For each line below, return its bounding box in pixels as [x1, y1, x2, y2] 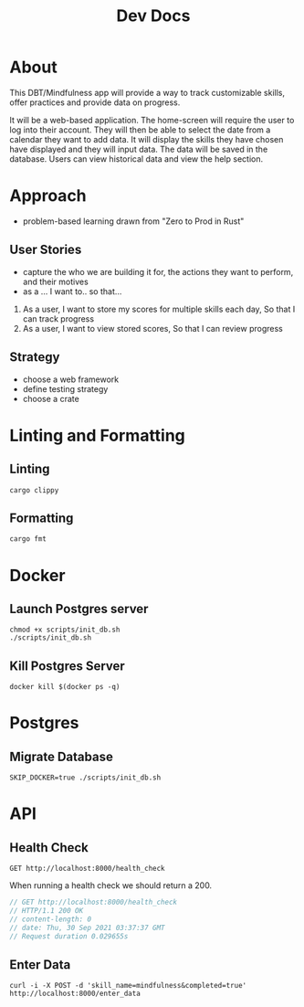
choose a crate [22, 393, 79, 404]
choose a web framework [22, 374, 120, 385]
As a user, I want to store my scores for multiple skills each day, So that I [22, 303, 296, 314]
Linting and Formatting [9, 425, 185, 446]
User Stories [9, 242, 82, 258]
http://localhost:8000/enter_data [9, 989, 142, 999]
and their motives [22, 276, 89, 287]
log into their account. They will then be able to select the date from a [9, 124, 271, 135]
